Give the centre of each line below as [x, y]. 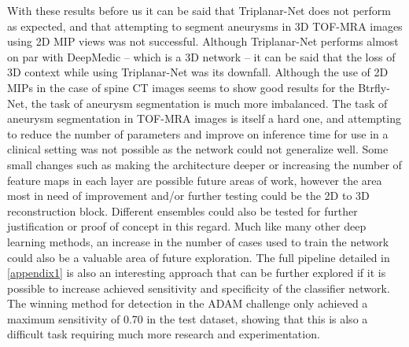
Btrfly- [374, 87]
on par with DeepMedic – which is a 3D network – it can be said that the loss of [201, 56]
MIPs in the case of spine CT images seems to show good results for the [181, 87]
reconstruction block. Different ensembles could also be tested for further [182, 210]
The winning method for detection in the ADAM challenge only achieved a [188, 303]
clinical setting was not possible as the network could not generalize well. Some [198, 149]
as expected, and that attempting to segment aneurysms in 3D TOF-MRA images [205, 26]
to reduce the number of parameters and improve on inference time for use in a [198, 133]
